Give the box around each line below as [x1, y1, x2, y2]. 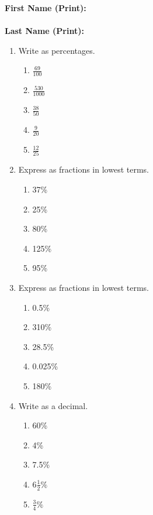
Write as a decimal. [18, 399, 88, 411]
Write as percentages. [18, 44, 95, 56]
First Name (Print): [5, 2, 86, 13]
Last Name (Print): [5, 25, 84, 37]
